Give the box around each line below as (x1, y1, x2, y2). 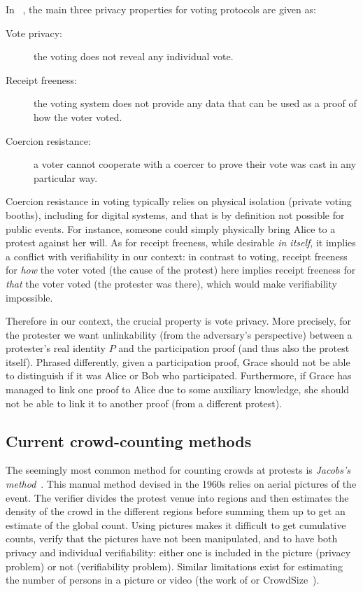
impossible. (6, 290, 53, 304)
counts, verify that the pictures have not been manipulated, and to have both (6, 531, 338, 546)
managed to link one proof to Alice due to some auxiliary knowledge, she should (6, 382, 350, 397)
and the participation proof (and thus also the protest (118, 341, 350, 355)
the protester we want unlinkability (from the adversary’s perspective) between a (6, 327, 353, 341)
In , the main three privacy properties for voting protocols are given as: (6, 2, 316, 16)
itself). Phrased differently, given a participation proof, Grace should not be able (6, 354, 350, 369)
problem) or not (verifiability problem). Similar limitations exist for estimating (6, 558, 343, 573)
